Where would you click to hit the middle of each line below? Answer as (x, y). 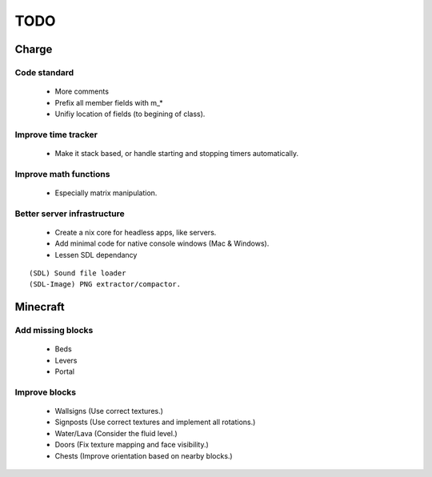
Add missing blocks (54, 331)
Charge (34, 49)
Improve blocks (46, 392)
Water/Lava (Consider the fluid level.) (116, 433)
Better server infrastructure (70, 214)
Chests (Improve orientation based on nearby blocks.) (144, 455)
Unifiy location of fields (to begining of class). (130, 114)
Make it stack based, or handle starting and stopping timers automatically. (177, 153)
